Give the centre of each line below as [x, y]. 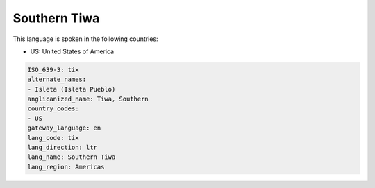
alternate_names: [57, 79]
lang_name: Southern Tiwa [72, 157]
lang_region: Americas [66, 167]
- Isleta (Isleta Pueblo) [72, 89]
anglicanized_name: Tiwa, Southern [88, 99]
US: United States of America [72, 51]
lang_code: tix [53, 138]
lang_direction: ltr [62, 148]
